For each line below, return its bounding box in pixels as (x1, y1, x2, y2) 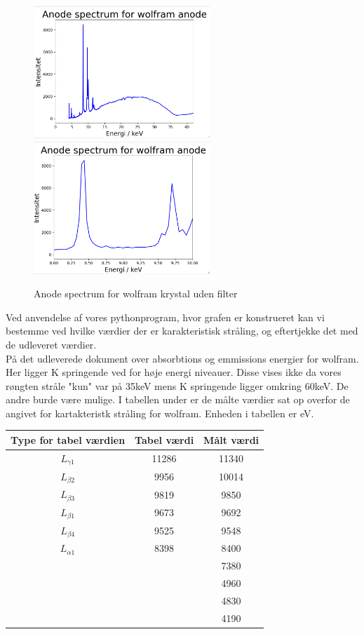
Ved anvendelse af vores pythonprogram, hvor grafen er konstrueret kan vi (6, 309, 325, 324)
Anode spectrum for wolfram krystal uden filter (34, 286, 238, 301)
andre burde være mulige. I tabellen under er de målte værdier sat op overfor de (6, 392, 350, 407)
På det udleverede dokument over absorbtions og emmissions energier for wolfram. (6, 351, 359, 365)
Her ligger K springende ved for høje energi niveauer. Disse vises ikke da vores (6, 365, 342, 379)
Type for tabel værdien (11, 432, 126, 447)
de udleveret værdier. (6, 337, 97, 351)
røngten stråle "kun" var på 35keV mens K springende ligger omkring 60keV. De (6, 378, 349, 393)
